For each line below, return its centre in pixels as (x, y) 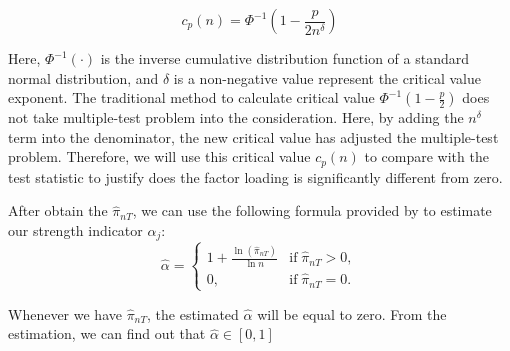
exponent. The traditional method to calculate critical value (191, 97)
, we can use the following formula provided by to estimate (312, 210)
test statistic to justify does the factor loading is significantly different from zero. (255, 176)
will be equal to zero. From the (352, 313)
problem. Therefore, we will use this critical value (159, 156)
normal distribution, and (83, 77)
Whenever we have (65, 313)
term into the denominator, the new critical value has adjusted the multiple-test (253, 136)
